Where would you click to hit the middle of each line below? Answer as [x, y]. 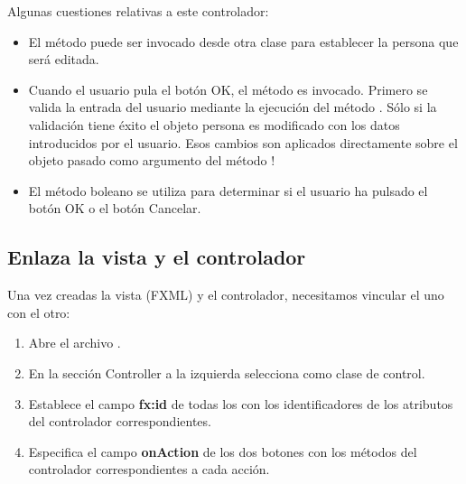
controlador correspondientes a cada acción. [149, 469]
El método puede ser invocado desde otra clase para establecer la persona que [243, 41]
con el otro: [39, 312]
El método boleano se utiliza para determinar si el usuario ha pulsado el [228, 190]
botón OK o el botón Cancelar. [115, 208]
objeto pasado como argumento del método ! [152, 160]
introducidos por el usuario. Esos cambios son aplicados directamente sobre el [243, 142]
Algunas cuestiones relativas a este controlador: [138, 11]
